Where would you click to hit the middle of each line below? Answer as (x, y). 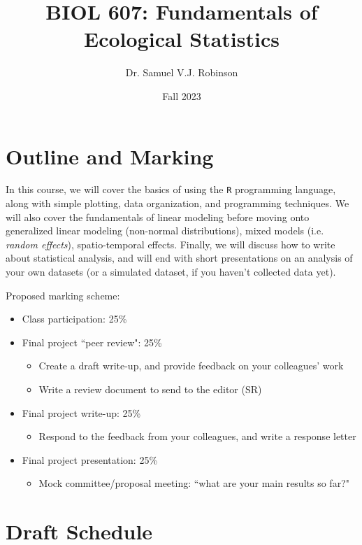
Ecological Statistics (182, 39)
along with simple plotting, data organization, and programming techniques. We (178, 203)
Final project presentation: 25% (90, 459)
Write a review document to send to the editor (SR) (150, 389)
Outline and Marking (110, 156)
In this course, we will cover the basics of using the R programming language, (171, 189)
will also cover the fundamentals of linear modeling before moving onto (158, 217)
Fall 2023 (182, 95)
